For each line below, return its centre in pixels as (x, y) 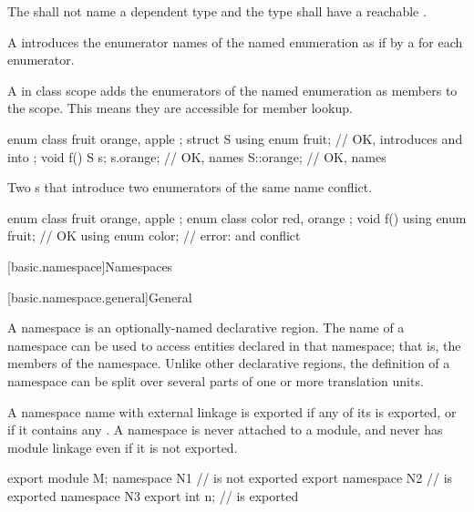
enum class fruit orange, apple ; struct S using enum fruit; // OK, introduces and (235, 138)
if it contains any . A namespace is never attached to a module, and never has (225, 430)
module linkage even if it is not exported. (123, 447)
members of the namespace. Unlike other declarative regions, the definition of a (229, 363)
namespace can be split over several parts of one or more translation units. (216, 380)
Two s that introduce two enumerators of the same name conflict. (190, 187)
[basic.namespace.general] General (100, 297)
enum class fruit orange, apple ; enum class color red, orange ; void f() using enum (237, 217)
